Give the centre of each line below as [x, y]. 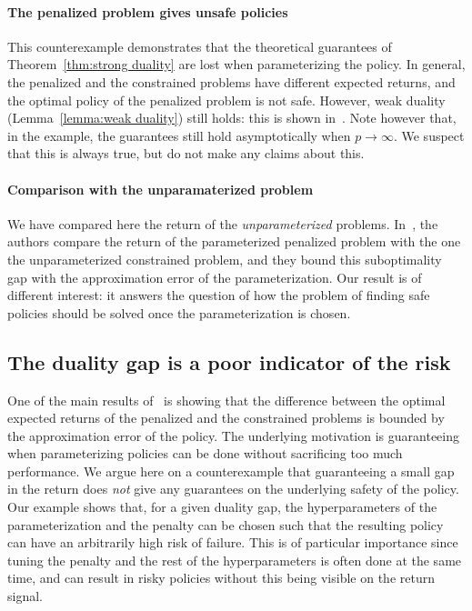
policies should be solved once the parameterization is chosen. [179, 312]
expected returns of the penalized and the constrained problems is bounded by [226, 418]
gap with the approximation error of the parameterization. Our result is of [215, 277]
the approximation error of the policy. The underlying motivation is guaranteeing [233, 435]
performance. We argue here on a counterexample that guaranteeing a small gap [231, 471]
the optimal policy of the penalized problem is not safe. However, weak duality [226, 100]
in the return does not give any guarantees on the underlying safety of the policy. [233, 489]
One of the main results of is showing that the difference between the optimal [226, 400]
